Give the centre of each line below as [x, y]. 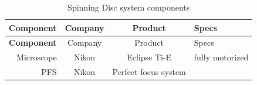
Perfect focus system [149, 72]
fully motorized [221, 57]
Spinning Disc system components [129, 7]
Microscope [37, 57]
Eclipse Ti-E [149, 57]
